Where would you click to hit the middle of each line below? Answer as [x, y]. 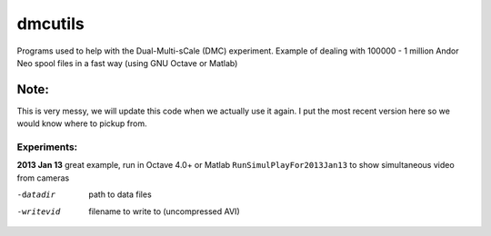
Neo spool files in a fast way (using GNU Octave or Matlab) [127, 63]
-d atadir [36, 195]
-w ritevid [39, 211]
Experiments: [47, 147]
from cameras [43, 178]
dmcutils [51, 24]
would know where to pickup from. [82, 123]
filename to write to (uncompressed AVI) [164, 211]
